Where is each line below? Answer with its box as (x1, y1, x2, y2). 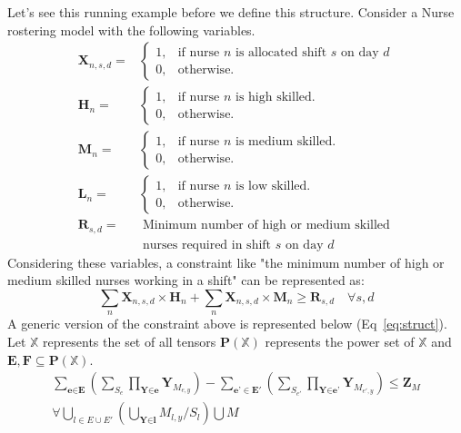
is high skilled (236, 90, 312, 103)
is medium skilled (236, 134, 333, 148)
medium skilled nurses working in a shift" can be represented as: (7, 271, 365, 290)
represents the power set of (265, 332, 415, 350)
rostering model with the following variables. (7, 20, 256, 39)
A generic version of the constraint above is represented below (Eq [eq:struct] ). (7, 314, 447, 333)
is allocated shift (236, 45, 327, 59)
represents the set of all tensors (43, 332, 216, 350)
